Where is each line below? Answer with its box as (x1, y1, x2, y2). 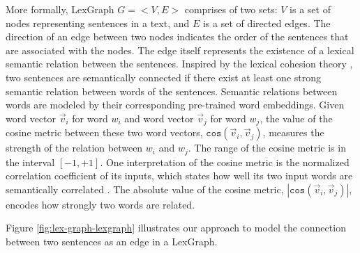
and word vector (124, 111, 194, 125)
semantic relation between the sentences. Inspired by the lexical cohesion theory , (6, 56, 353, 71)
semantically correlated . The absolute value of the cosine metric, (6, 181, 284, 196)
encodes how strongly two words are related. (6, 197, 195, 211)
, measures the (262, 125, 324, 140)
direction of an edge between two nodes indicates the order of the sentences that (6, 29, 349, 44)
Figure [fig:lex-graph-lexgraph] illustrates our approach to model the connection (6, 220, 346, 235)
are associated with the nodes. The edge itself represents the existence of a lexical (6, 42, 354, 57)
